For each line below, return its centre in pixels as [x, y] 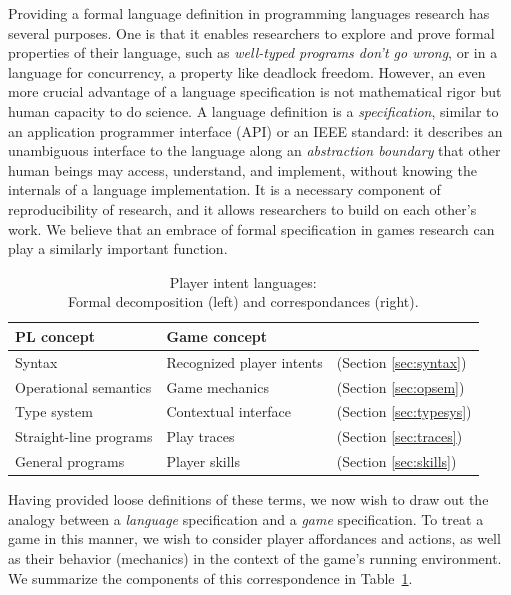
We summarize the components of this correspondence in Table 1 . [210, 577]
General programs [70, 461]
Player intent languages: [243, 281]
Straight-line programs [84, 436]
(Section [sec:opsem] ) [400, 386]
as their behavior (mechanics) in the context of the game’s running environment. [255, 558]
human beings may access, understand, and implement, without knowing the [242, 169]
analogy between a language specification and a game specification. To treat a [246, 518]
